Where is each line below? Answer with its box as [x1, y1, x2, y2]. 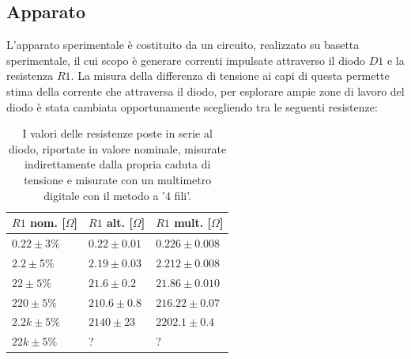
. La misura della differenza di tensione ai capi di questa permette [70, 67, 390, 84]
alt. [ [107, 214, 133, 231]
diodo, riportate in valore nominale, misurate [9, 140, 227, 157]
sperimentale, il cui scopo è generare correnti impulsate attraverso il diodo [6, 51, 366, 68]
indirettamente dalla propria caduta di [24, 156, 211, 172]
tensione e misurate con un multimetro [24, 171, 212, 187]
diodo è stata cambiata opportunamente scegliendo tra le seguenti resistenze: [6, 98, 378, 115]
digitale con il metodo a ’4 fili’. [43, 187, 192, 203]
